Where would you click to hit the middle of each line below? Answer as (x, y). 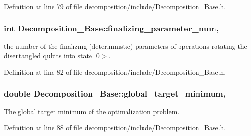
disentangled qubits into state (48, 55)
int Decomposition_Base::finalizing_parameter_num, (111, 28)
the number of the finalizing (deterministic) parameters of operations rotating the (125, 46)
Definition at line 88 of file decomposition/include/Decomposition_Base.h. (115, 128)
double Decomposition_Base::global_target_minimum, (115, 93)
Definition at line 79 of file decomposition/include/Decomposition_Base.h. (115, 6)
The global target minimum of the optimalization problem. (92, 111)
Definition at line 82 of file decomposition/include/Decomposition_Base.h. (115, 72)
